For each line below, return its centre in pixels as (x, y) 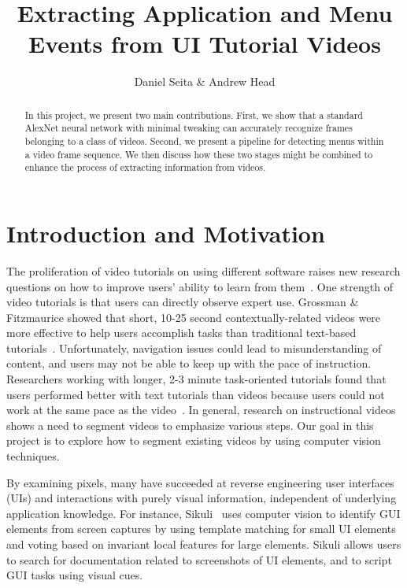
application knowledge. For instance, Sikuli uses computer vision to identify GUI (203, 513)
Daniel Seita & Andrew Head (205, 81)
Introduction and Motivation (166, 233)
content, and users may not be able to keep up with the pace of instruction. (189, 363)
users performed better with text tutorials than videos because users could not (196, 394)
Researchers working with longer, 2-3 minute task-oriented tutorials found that (196, 379)
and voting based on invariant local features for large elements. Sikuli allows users (204, 544)
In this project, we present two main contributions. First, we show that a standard (194, 115)
